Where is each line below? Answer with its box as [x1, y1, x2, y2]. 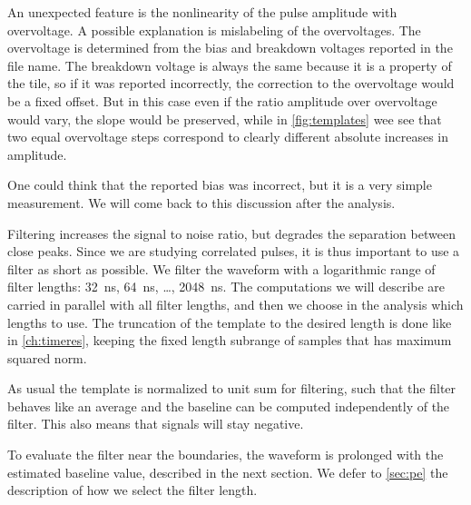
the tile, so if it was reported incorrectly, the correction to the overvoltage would [7, 74, 455, 93]
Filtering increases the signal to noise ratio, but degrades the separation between [7, 223, 456, 243]
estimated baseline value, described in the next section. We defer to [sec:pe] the [7, 462, 448, 481]
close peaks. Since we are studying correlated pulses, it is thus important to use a [7, 242, 460, 261]
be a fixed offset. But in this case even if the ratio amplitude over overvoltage [7, 91, 437, 110]
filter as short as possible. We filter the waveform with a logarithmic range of [7, 259, 436, 278]
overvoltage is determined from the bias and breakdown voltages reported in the [7, 38, 453, 57]
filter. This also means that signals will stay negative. [7, 414, 304, 433]
